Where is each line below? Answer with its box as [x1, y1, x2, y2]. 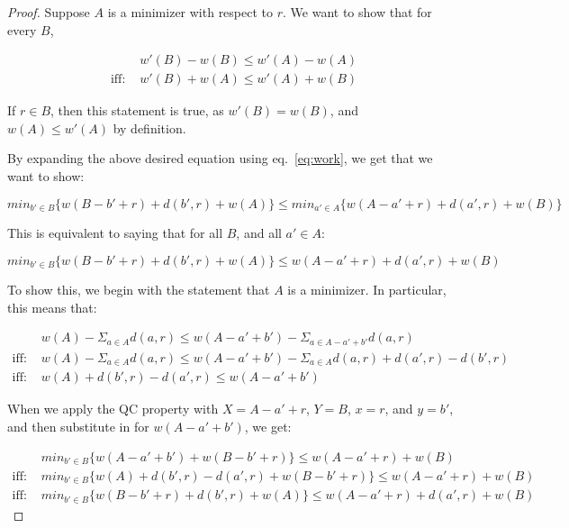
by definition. [113, 118, 186, 137]
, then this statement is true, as [50, 101, 224, 120]
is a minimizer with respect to [107, 3, 274, 21]
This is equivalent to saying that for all [7, 223, 223, 242]
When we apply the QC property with [7, 399, 219, 418]
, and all [236, 223, 282, 242]
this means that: [7, 297, 97, 316]
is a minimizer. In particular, [287, 280, 447, 299]
